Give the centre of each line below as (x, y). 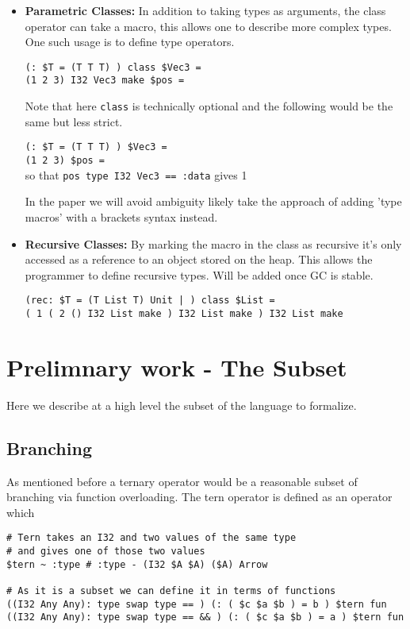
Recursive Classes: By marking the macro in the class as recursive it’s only (213, 243)
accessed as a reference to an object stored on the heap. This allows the (199, 259)
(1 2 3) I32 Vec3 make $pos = (105, 81)
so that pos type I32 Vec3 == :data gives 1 (136, 174)
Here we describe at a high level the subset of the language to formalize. (182, 405)
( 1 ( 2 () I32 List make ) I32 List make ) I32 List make (184, 313)
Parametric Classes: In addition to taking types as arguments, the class (205, 10)
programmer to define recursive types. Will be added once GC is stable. (199, 274)
